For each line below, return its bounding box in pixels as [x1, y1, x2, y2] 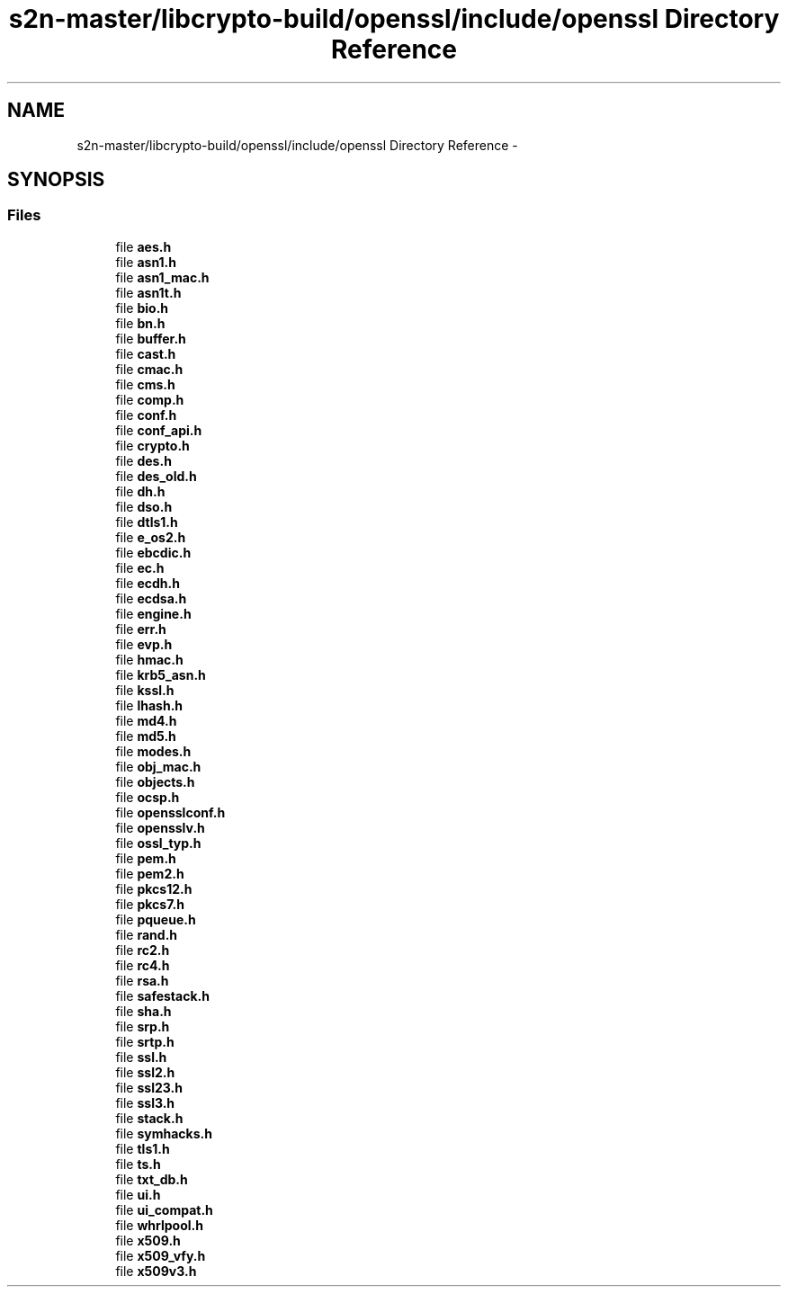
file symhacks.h [115, 1125, 212, 1141]
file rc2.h [115, 941, 170, 958]
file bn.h [115, 315, 166, 331]
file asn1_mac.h [115, 269, 210, 285]
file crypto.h [115, 437, 190, 453]
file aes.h [115, 238, 172, 254]
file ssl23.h [115, 1079, 183, 1095]
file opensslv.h [115, 819, 205, 835]
